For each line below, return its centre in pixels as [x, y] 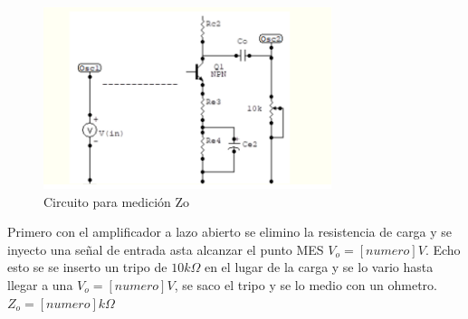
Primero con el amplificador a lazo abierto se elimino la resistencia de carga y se [230, 232]
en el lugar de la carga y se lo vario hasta [319, 267]
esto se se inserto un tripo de [87, 267]
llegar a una [40, 284]
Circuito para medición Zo [117, 201]
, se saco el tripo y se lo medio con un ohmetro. [306, 284]
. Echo [443, 249]
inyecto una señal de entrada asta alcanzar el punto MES [166, 249]
